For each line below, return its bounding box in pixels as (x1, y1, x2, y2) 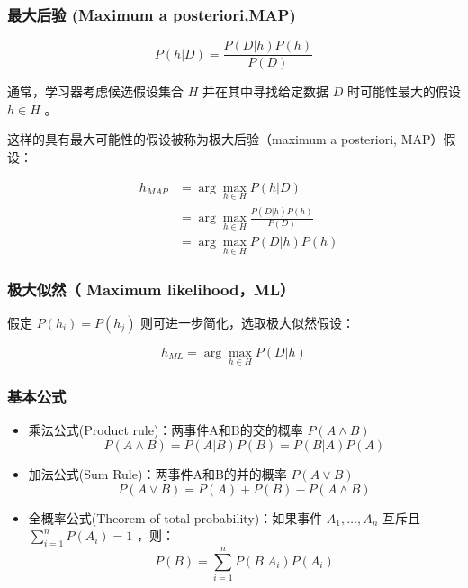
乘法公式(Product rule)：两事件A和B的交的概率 (28, 421, 303, 439)
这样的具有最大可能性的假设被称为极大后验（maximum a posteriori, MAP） (7, 130, 444, 149)
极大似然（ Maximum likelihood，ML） (7, 277, 295, 300)
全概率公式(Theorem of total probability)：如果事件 (28, 508, 323, 527)
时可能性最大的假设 (346, 82, 461, 101)
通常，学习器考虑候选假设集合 (7, 82, 184, 101)
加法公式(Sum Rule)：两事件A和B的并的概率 (28, 464, 287, 483)
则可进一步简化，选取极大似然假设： (140, 312, 355, 331)
